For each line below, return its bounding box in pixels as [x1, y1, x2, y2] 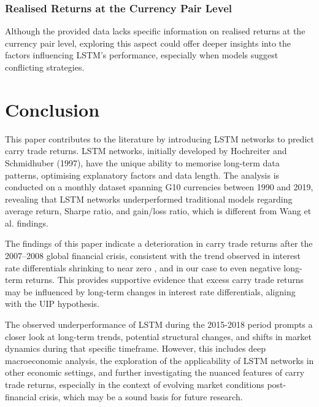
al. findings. [5, 216, 48, 229]
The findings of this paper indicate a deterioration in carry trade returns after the [5, 237, 313, 250]
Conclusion [5, 96, 100, 122]
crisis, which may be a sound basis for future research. [39, 390, 243, 403]
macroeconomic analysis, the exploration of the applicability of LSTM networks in [5, 354, 314, 366]
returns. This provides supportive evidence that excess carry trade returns [25, 273, 304, 286]
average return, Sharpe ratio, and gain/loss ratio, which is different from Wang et [5, 204, 312, 217]
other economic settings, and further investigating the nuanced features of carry [5, 366, 305, 379]
